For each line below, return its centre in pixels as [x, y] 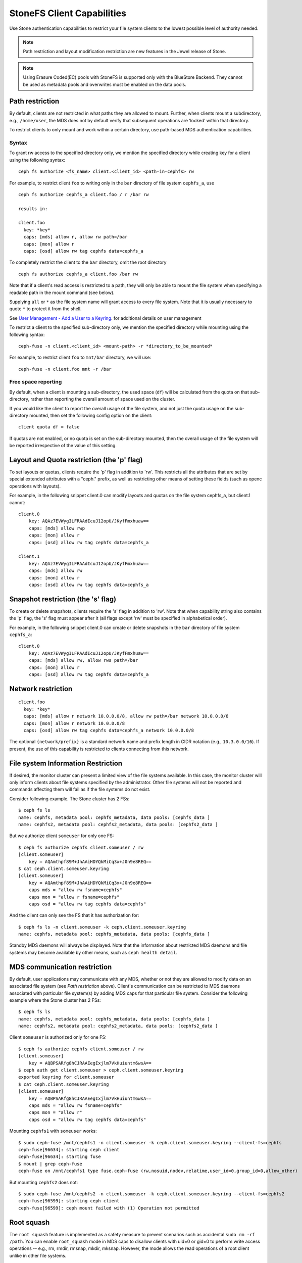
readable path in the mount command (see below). [62, 293]
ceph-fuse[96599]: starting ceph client [69, 1201]
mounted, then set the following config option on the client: [91, 416]
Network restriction [41, 689]
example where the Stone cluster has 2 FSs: [55, 1000]
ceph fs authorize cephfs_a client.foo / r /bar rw [84, 194]
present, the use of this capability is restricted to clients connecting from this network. [99, 749]
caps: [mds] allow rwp [57, 528]
